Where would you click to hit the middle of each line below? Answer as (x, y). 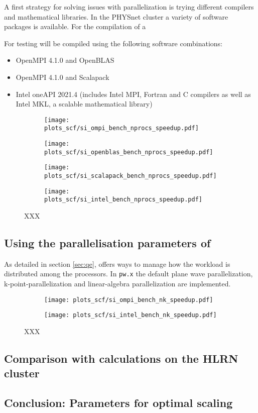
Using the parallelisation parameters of (107, 242)
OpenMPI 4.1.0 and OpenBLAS (65, 60)
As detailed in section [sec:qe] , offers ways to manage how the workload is (117, 264)
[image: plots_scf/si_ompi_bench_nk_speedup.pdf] (129, 300)
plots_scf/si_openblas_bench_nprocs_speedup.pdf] (129, 152)
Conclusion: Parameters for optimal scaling (118, 403)
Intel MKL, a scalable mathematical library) (84, 104)
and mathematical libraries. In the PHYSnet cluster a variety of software (116, 16)
